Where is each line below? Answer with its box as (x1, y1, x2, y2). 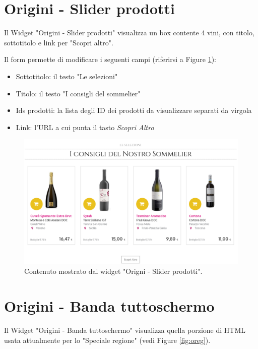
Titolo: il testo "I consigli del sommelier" (16, 88, 141, 98)
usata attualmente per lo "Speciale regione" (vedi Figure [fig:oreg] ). (4, 334, 211, 345)
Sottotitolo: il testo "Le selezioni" (16, 71, 118, 81)
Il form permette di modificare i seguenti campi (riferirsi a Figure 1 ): (4, 54, 217, 65)
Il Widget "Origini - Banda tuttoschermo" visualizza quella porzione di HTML (4, 325, 245, 335)
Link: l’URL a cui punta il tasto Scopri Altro (16, 122, 154, 132)
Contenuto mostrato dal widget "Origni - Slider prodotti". (24, 266, 203, 276)
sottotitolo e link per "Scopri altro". (4, 37, 113, 47)
